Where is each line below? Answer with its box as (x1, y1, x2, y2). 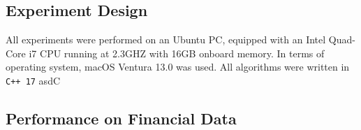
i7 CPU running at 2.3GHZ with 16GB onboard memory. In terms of (29, 45, 325, 60)
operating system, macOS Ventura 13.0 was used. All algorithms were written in (6, 59, 350, 74)
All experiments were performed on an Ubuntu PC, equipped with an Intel (6, 32, 326, 47)
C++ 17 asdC (6, 73, 61, 87)
